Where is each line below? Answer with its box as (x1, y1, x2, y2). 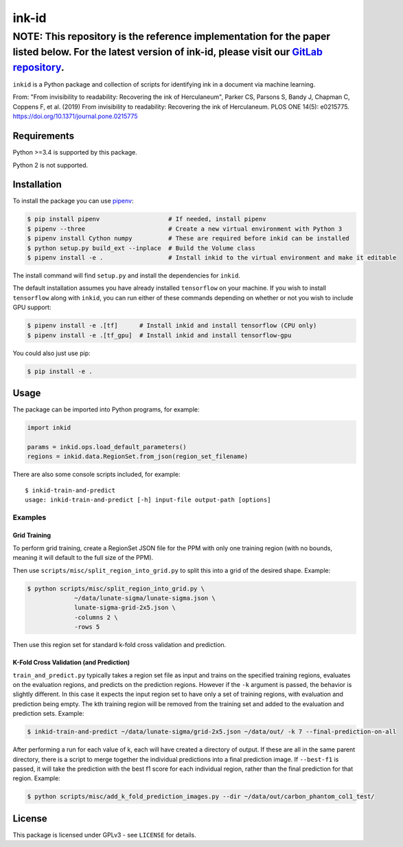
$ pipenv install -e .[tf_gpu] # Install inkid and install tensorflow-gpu (27, 331, 292, 339)
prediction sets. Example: (12, 710, 85, 718)
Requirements (12, 131, 75, 142)
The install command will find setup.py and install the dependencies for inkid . (12, 271, 240, 280)
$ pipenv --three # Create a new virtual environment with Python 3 (27, 225, 343, 233)
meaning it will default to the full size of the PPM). (12, 554, 154, 562)
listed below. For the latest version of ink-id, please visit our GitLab (12, 45, 323, 58)
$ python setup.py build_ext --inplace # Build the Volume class (27, 244, 255, 252)
